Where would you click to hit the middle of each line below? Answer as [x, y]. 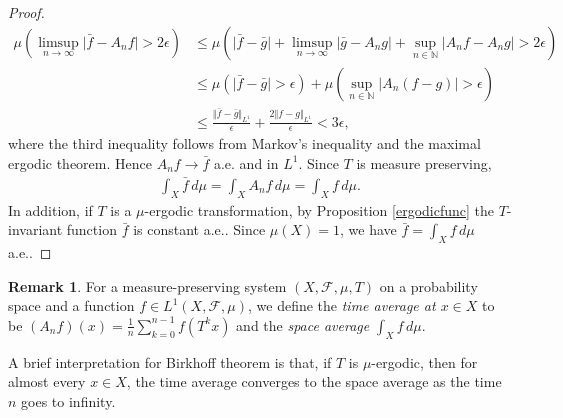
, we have [368, 229]
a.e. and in [246, 162]
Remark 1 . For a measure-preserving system [147, 285]
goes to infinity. [68, 400]
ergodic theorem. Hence [80, 162]
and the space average [303, 324]
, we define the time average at [341, 305]
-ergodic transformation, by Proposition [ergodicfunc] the [319, 209]
